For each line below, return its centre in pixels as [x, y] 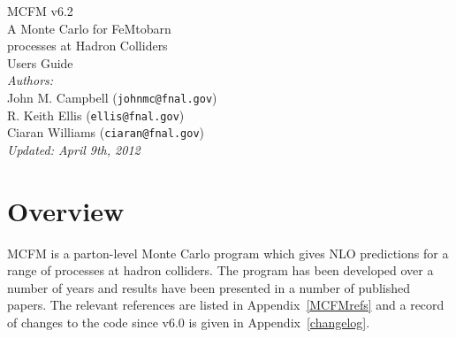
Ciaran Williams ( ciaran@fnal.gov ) [106, 132]
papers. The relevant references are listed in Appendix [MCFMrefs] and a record [226, 305]
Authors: [30, 80]
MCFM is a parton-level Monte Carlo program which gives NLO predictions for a [228, 253]
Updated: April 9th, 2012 [74, 149]
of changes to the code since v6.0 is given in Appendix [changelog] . [189, 323]
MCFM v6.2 [40, 11]
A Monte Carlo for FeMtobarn [89, 28]
